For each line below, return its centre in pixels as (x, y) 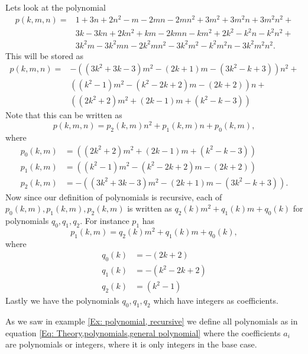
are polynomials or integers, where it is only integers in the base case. (131, 344)
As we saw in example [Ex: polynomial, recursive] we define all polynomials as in (152, 321)
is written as (150, 208)
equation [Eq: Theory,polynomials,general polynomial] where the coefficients (143, 332)
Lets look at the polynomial (56, 7)
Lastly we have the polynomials (62, 301)
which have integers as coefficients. (216, 301)
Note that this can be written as (64, 115)
